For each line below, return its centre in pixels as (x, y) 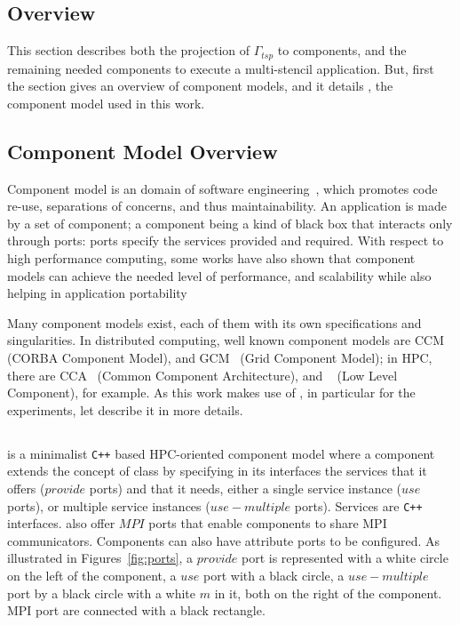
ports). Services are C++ (358, 505)
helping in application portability (97, 293)
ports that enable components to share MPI (268, 523)
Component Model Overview (143, 151)
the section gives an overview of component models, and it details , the (200, 86)
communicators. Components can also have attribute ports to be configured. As (224, 540)
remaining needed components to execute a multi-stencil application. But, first (221, 68)
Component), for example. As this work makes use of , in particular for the (211, 393)
